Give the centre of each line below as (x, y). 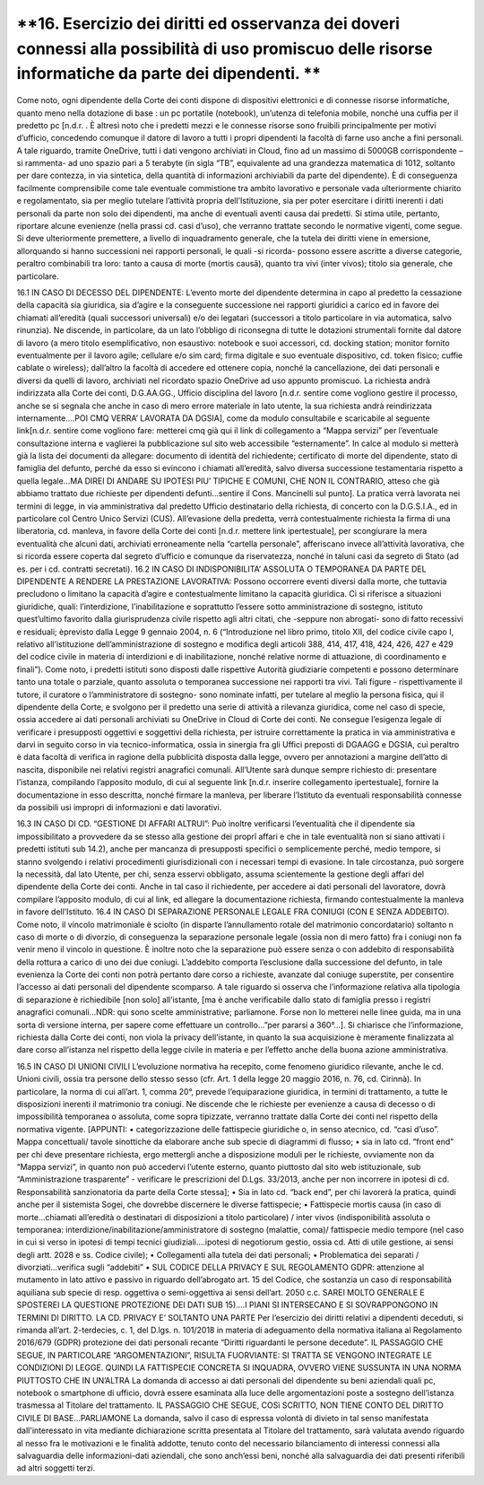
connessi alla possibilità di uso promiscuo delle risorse (225, 48)
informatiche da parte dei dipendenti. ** (169, 74)
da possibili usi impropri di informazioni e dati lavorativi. (119, 808)
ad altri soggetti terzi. (56, 1468)
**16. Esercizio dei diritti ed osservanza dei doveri (208, 23)
